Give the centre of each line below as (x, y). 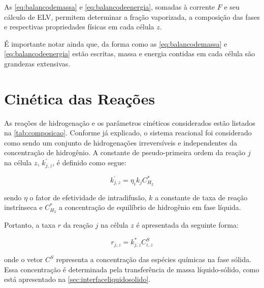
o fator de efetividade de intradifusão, (88, 197)
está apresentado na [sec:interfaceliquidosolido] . (77, 279)
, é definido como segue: (89, 163)
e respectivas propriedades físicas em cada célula (79, 27)
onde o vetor (24, 259)
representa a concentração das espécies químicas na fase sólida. (154, 259)
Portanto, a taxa (30, 225)
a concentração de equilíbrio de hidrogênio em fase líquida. (150, 207)
